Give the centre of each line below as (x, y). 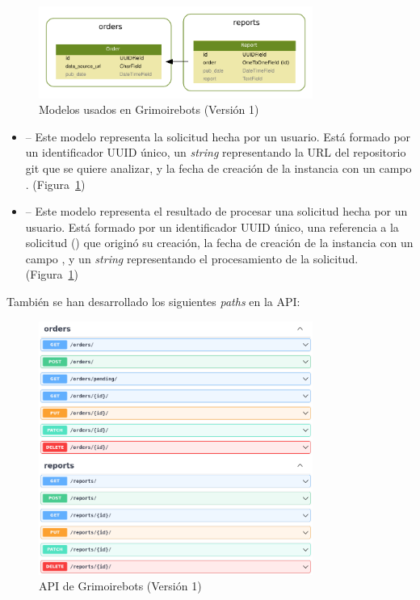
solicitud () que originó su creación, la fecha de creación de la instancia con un (219, 243)
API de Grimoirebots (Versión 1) (120, 586)
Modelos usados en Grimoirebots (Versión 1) (149, 109)
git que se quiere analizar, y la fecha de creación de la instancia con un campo (218, 168)
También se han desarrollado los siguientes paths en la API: (153, 302)
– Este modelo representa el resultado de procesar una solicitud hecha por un (216, 211)
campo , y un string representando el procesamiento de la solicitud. (192, 258)
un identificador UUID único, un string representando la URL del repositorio (216, 152)
